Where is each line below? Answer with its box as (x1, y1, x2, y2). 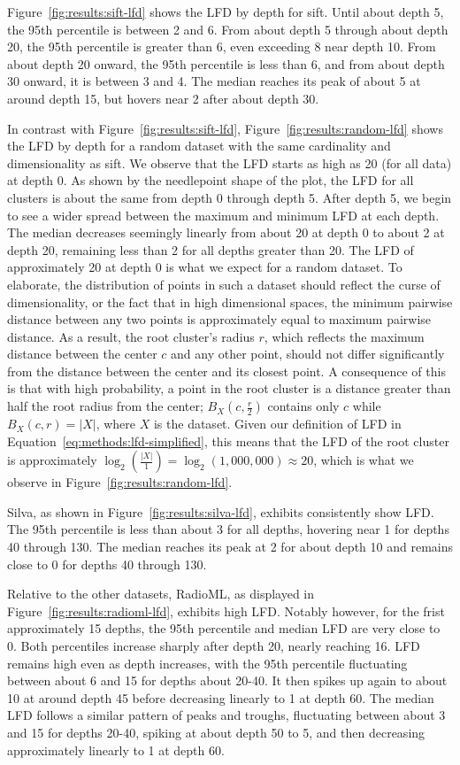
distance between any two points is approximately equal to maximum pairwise (7, 310, 432, 328)
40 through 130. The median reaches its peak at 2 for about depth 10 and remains (7, 537, 453, 556)
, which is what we (313, 451, 414, 469)
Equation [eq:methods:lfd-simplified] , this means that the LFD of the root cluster (7, 431, 449, 450)
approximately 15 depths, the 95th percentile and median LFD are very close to (7, 619, 441, 637)
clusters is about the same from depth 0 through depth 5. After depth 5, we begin (7, 188, 452, 206)
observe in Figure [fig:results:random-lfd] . (7, 473, 233, 491)
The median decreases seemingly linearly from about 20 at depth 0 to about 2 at (7, 223, 445, 242)
